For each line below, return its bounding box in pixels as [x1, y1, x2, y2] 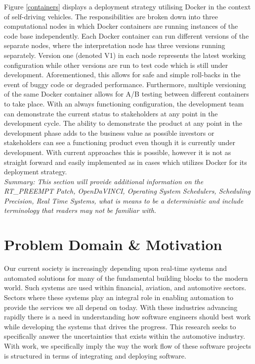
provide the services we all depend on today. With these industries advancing [4, 302, 238, 312]
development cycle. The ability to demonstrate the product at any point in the [4, 118, 242, 128]
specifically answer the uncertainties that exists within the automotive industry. [4, 331, 245, 341]
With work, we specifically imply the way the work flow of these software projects [4, 340, 252, 351]
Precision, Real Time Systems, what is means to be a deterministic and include [4, 195, 244, 206]
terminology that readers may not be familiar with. [4, 205, 157, 215]
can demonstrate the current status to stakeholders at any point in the [4, 108, 218, 118]
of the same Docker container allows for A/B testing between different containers [4, 89, 249, 99]
